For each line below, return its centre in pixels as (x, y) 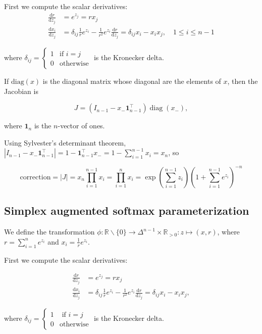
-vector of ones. (81, 126)
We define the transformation (49, 232)
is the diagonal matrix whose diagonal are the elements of (132, 81)
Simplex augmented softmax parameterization (127, 210)
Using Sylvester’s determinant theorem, (65, 142)
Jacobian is (21, 91)
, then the (243, 81)
